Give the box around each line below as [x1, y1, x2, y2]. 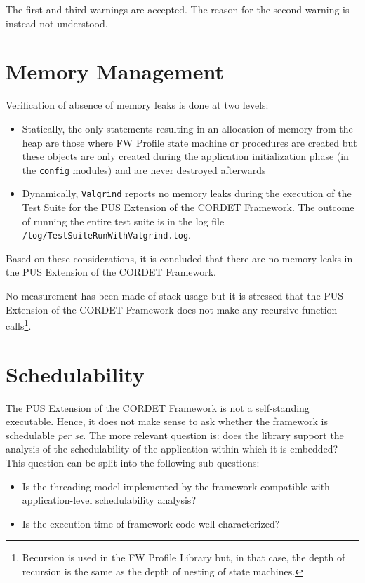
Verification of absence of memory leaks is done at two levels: [6, 98, 269, 112]
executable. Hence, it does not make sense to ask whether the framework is [6, 414, 328, 429]
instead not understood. [6, 15, 108, 30]
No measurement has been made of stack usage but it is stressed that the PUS [6, 288, 344, 303]
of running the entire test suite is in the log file [22, 213, 225, 228]
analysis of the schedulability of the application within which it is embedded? [6, 441, 338, 456]
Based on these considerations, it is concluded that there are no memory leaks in [6, 250, 353, 265]
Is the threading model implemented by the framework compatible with [22, 478, 330, 493]
